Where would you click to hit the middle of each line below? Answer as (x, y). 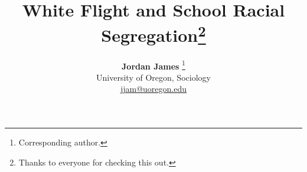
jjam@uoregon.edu (153, 89)
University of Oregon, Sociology (153, 77)
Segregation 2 (153, 34)
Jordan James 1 (153, 65)
